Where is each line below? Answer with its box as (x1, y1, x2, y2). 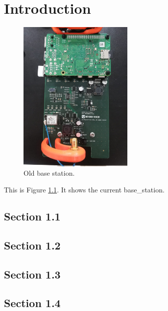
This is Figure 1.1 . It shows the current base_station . (4, 184, 165, 194)
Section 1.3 (4, 266, 61, 281)
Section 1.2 (4, 237, 61, 252)
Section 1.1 (4, 208, 61, 223)
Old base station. (24, 168, 75, 178)
